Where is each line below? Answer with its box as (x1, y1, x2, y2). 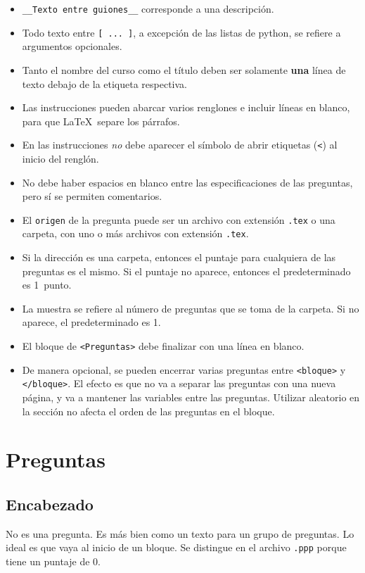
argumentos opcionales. (22, 39, 122, 53)
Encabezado (6, 493, 94, 515)
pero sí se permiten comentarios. (22, 189, 162, 203)
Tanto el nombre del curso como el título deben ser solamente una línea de (22, 62, 346, 77)
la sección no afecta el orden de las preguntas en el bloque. (22, 403, 275, 418)
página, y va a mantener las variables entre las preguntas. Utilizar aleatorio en (22, 389, 360, 404)
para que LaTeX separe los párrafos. (22, 113, 180, 128)
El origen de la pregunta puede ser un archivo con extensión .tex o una (22, 212, 335, 227)
